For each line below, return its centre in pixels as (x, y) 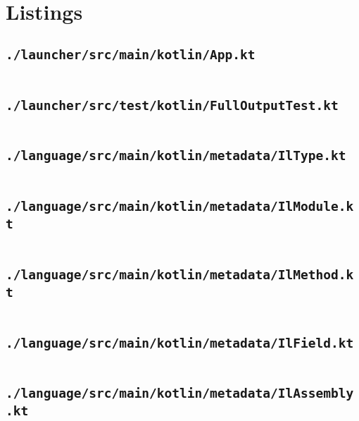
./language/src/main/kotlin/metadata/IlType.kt (176, 156)
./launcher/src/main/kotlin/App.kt (131, 54)
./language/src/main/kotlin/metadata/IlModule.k (180, 207)
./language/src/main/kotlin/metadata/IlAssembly (180, 393)
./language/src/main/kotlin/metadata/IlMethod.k (180, 274)
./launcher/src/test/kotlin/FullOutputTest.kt (172, 105)
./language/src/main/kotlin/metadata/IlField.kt (180, 343)
